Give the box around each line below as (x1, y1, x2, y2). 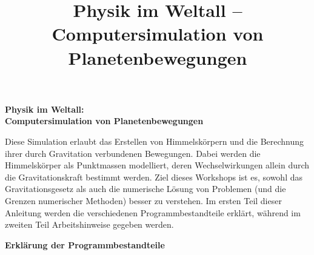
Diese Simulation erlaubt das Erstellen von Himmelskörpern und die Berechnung (5, 134, 304, 147)
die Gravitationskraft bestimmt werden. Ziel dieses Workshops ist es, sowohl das (5, 170, 302, 183)
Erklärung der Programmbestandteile (5, 238, 165, 251)
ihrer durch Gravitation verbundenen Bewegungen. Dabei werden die (5, 147, 261, 159)
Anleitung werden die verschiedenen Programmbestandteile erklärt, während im (5, 206, 301, 219)
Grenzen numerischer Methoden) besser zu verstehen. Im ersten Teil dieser (5, 194, 282, 207)
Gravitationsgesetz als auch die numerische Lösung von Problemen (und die (5, 182, 286, 195)
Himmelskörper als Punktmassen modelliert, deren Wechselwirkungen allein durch (5, 159, 310, 171)
